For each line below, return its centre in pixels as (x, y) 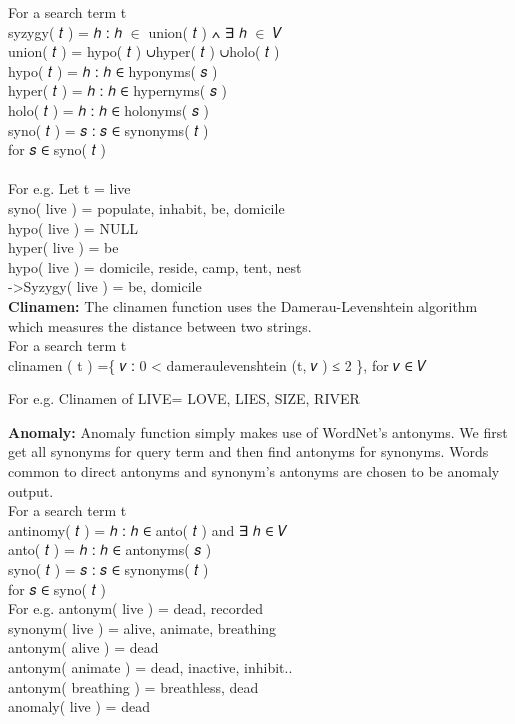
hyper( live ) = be (63, 247)
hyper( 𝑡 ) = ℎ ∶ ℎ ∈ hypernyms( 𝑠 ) (117, 90)
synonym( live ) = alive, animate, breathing (142, 627)
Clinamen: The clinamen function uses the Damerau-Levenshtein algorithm (243, 305)
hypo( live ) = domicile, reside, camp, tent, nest (155, 266)
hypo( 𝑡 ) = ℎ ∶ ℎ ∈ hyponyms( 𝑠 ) (113, 70)
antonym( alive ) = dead (83, 647)
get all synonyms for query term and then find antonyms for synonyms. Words (248, 451)
